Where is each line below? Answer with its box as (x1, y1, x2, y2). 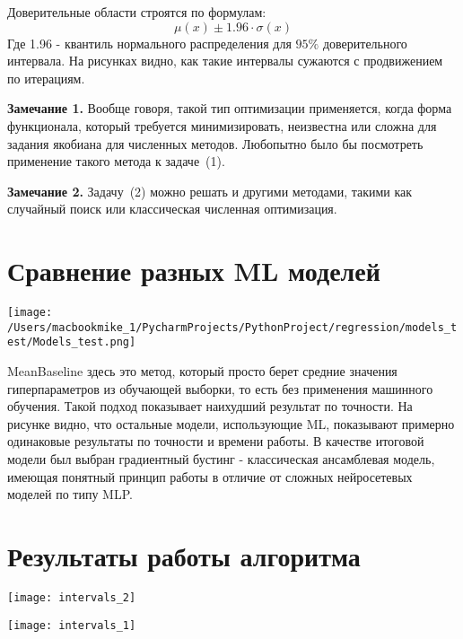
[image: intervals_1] (7, 618, 136, 632)
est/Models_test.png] (7, 336, 136, 349)
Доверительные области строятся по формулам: (7, 3, 266, 21)
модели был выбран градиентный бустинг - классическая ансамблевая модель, (7, 450, 435, 468)
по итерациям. (7, 68, 85, 87)
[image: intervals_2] (7, 591, 136, 604)
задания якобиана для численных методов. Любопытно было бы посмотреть (7, 134, 424, 153)
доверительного (322, 33, 407, 52)
